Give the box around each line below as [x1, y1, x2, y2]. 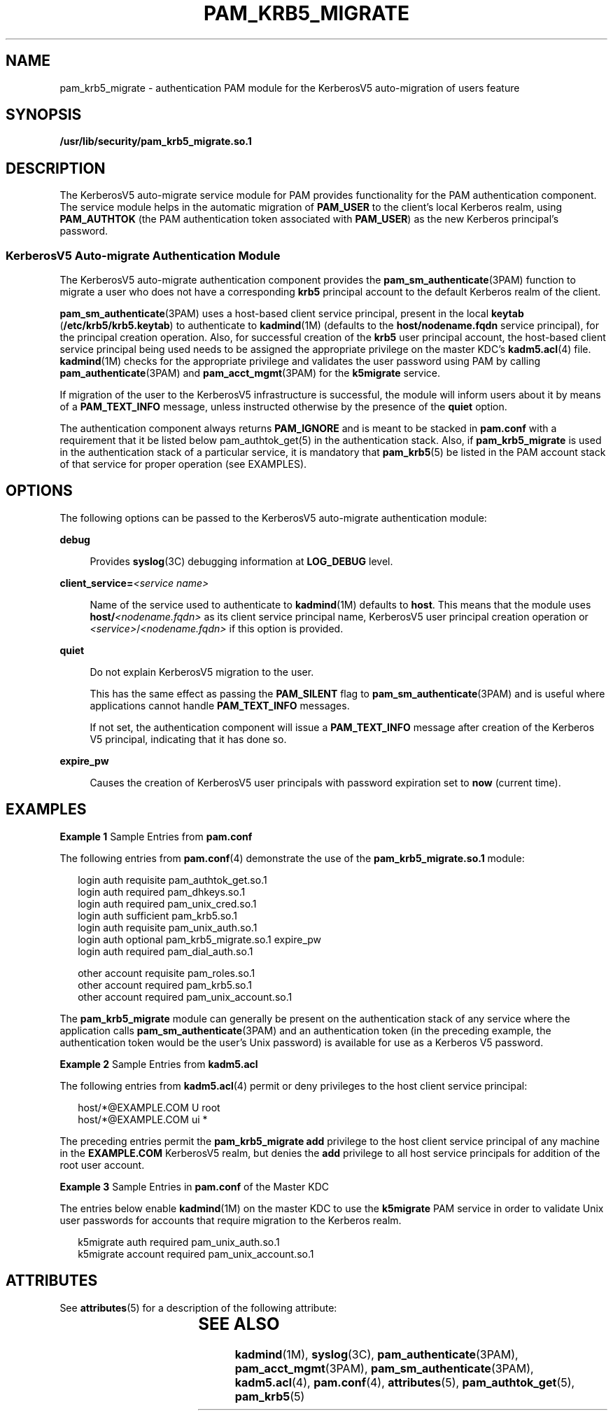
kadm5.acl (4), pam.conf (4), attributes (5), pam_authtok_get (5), [234, 1375, 575, 1390]
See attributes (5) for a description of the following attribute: [59, 1301, 337, 1314]
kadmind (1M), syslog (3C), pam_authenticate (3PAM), [234, 1347, 519, 1362]
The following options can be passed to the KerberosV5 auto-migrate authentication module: [59, 511, 487, 524]
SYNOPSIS [6, 106, 82, 124]
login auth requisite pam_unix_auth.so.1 [78, 921, 258, 933]
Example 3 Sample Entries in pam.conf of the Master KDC [59, 1180, 329, 1193]
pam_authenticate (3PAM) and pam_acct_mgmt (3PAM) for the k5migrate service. [59, 367, 441, 380]
